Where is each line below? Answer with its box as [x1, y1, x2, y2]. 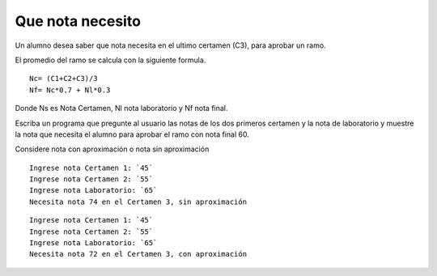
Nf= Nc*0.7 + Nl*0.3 [29, 85, 111, 95]
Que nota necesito [15, 12, 142, 30]
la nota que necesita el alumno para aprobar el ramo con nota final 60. [15, 130, 250, 139]
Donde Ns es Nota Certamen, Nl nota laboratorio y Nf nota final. [15, 104, 228, 113]
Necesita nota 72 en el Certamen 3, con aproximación [29, 249, 247, 259]
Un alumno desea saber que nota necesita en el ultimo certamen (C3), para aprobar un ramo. [15, 40, 327, 50]
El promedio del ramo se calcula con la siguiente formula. [15, 55, 206, 65]
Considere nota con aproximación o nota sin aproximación [15, 144, 210, 154]
